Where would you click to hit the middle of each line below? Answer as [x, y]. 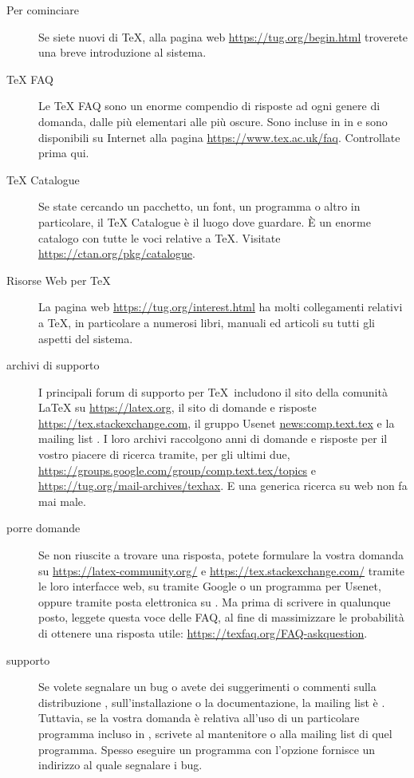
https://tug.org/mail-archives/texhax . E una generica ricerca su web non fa [223, 486]
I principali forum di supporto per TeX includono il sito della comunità [213, 391]
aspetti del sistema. [86, 338]
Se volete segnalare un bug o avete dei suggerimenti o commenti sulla [207, 687]
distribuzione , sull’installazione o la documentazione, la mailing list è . [212, 702]
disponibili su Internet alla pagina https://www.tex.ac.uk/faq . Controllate [219, 137]
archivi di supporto [53, 365]
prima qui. [64, 153]
